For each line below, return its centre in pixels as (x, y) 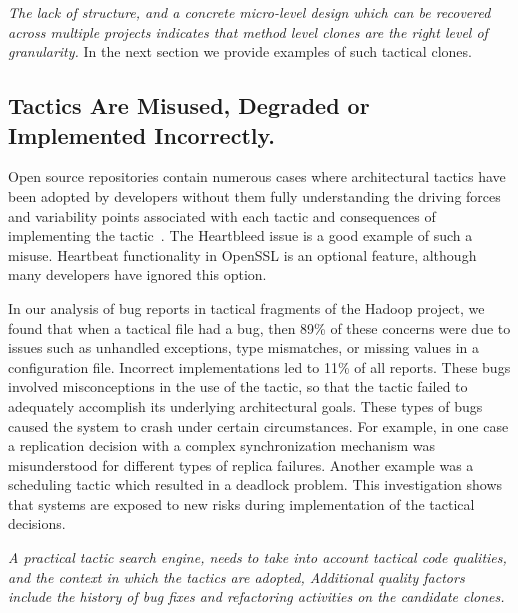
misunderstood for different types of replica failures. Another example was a (241, 464)
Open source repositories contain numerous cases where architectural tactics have (257, 176)
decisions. (37, 523)
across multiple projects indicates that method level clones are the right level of (248, 31)
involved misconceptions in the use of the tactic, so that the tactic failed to (238, 386)
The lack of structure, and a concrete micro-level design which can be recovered (249, 12)
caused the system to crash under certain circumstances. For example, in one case (258, 425)
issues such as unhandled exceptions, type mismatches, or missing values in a (244, 347)
